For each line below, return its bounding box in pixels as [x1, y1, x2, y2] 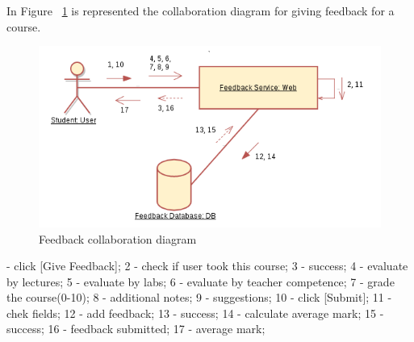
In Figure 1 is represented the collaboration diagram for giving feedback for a [6, 2, 395, 19]
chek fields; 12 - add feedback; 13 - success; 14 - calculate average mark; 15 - [6, 304, 384, 321]
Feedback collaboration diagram [39, 230, 197, 247]
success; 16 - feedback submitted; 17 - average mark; [6, 320, 266, 337]
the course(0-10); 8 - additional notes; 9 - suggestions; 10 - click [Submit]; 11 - [6, 289, 392, 306]
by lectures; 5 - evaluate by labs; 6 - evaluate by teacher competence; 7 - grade [6, 273, 395, 290]
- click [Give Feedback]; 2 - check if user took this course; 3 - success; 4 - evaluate [6, 257, 408, 274]
